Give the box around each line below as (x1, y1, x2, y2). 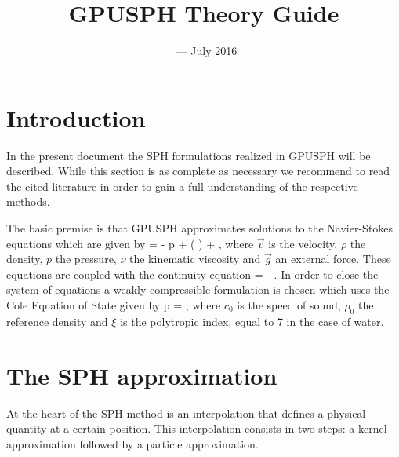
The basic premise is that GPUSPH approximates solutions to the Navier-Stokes (6, 220, 394, 236)
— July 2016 (176, 42, 238, 59)
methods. (6, 193, 50, 210)
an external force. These (275, 250, 391, 267)
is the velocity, (268, 235, 338, 251)
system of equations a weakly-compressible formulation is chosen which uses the (6, 281, 390, 298)
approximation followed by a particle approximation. (6, 435, 259, 452)
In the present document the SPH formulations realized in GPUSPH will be (6, 147, 371, 163)
